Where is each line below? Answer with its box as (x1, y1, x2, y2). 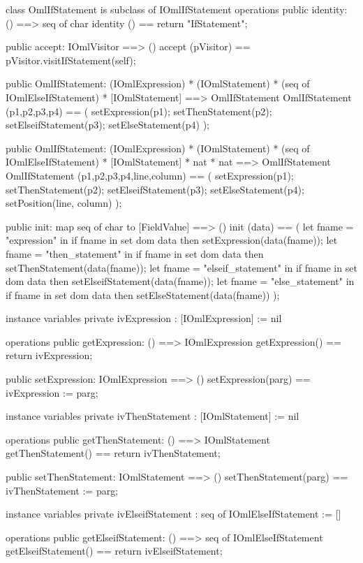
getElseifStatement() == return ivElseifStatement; (6, 543, 223, 558)
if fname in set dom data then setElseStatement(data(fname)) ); (6, 287, 280, 302)
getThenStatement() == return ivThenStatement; (6, 446, 221, 460)
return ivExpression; (6, 348, 93, 363)
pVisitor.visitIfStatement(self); (6, 52, 136, 67)
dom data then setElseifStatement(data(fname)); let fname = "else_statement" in (6, 274, 355, 288)
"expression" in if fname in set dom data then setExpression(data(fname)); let (6, 233, 338, 247)
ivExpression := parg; (6, 385, 98, 400)
